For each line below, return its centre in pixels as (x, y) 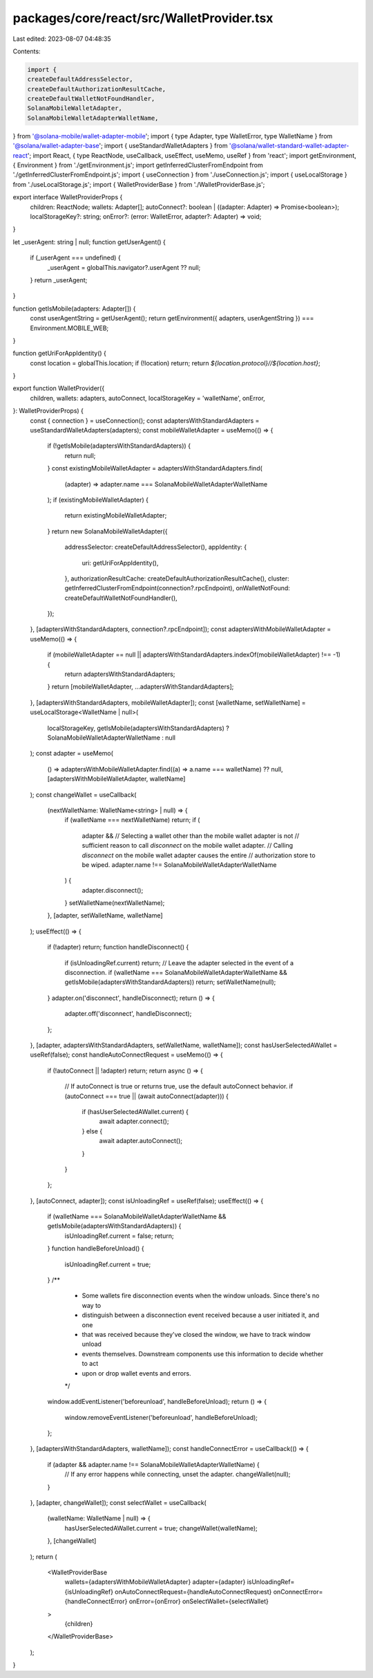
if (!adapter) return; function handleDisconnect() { (118, 947)
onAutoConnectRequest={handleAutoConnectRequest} (193, 1592)
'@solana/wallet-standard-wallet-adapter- (289, 146)
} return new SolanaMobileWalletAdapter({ (107, 531)
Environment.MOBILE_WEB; (69, 328)
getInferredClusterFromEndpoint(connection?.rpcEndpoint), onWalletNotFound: (177, 588)
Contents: (27, 51)
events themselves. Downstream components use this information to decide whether (203, 1353)
